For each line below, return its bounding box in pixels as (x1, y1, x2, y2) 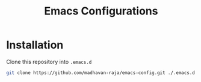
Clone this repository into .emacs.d (6, 58, 92, 65)
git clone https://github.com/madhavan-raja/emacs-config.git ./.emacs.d (6, 69, 196, 76)
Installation (6, 38, 64, 52)
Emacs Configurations (44, 4, 158, 18)
